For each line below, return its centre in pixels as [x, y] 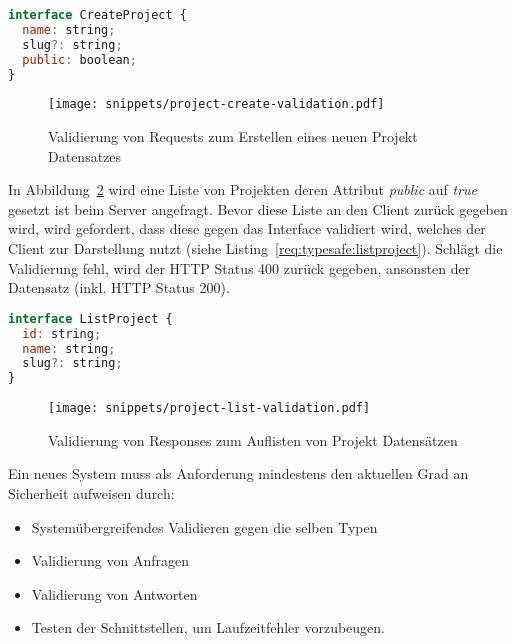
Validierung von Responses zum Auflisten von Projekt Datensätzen [253, 439]
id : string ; [62, 333]
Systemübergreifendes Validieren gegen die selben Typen [204, 526]
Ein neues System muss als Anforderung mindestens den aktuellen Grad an [238, 473]
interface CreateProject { [97, 15]
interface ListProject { [90, 318]
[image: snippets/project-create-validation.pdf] [216, 104]
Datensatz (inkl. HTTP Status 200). [119, 287]
